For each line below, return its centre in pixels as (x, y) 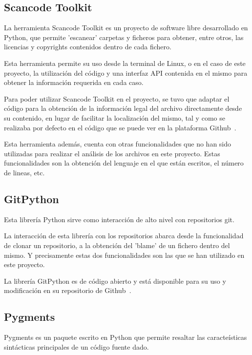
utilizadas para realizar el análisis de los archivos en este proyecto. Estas (112, 153)
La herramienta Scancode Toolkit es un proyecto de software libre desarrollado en (126, 28)
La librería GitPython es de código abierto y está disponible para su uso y (115, 281)
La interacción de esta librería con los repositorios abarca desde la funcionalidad (124, 236)
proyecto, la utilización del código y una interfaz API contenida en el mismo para (126, 73)
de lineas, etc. (24, 172)
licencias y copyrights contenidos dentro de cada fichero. (88, 47)
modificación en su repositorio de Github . (68, 290)
